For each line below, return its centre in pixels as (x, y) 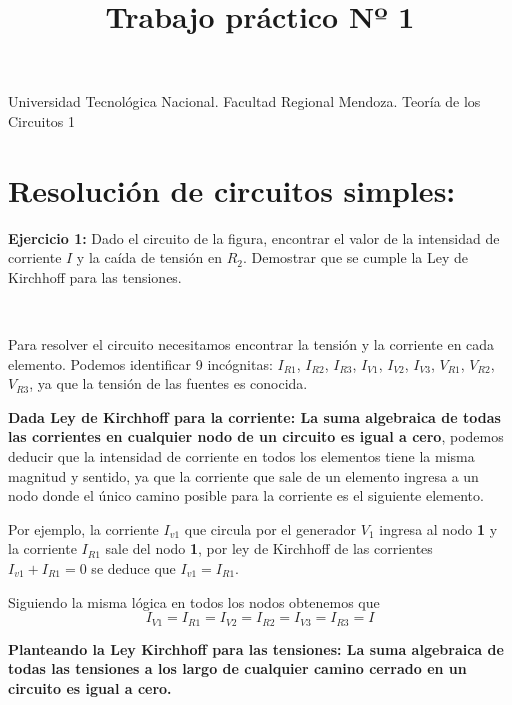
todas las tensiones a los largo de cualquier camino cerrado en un (237, 668)
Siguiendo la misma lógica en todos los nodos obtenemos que (194, 601)
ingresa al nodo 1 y (438, 528)
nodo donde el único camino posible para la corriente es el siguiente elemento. (246, 495)
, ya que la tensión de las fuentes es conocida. (168, 383)
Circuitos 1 (42, 120)
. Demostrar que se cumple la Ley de (355, 257)
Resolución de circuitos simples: (232, 189)
